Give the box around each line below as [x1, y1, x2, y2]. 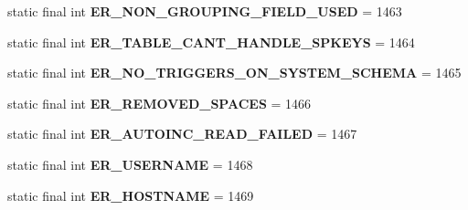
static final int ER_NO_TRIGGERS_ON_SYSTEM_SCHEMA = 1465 [7, 63, 462, 82]
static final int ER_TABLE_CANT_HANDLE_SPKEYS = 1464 [7, 32, 415, 51]
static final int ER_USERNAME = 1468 [7, 154, 253, 173]
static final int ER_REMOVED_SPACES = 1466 [7, 93, 312, 112]
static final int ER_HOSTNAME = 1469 [7, 185, 254, 205]
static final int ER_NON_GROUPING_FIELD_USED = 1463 [7, 2, 402, 20]
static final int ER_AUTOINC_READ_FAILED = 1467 [7, 124, 357, 143]
